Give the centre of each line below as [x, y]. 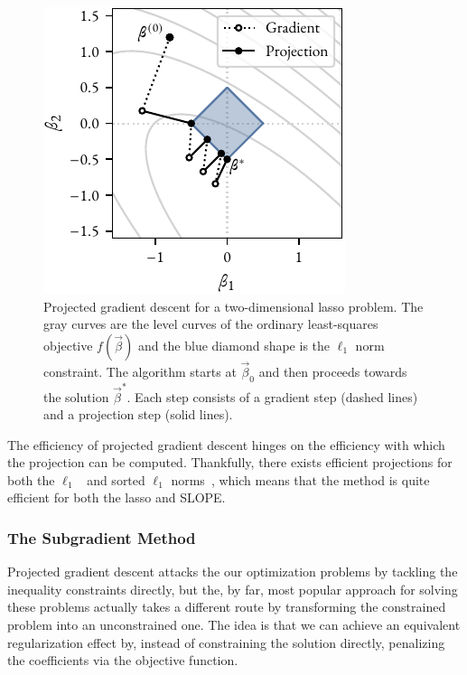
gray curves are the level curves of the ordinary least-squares [211, 324]
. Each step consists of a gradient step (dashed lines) [272, 396]
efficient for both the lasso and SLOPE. [117, 497]
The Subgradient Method [102, 538]
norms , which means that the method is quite [300, 479]
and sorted [116, 479]
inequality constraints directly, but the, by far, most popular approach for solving [233, 589]
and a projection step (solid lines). [138, 414]
